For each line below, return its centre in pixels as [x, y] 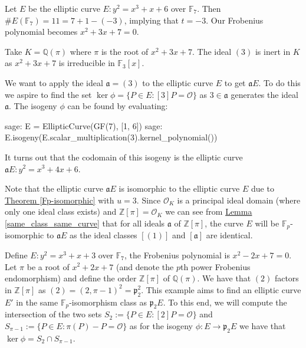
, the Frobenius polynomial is [177, 255]
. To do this [279, 82]
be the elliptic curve [64, 8]
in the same [37, 302]
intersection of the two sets [53, 314]
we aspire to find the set [48, 94]
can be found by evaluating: [118, 106]
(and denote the [145, 266]
